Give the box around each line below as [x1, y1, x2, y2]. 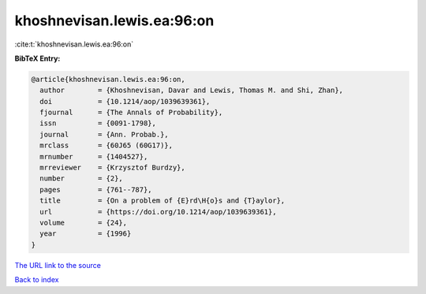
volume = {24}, [39, 218, 128, 227]
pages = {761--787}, [39, 185, 153, 194]
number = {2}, [39, 174, 124, 183]
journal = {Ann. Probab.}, [39, 130, 169, 139]
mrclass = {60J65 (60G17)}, [39, 141, 174, 150]
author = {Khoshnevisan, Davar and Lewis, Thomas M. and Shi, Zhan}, [39, 86, 343, 95]
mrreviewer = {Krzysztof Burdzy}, [39, 163, 185, 173]
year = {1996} [39, 229, 132, 238]
